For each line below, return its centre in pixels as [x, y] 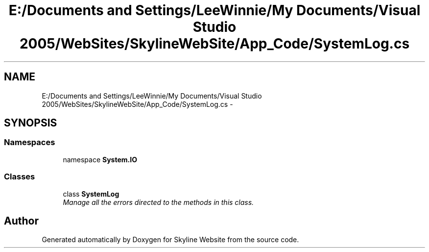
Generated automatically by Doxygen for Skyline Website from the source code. [170, 240]
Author [21, 221]
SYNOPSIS [31, 123]
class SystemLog [91, 194]
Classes [20, 177]
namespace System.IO [100, 159]
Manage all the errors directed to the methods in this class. [158, 202]
